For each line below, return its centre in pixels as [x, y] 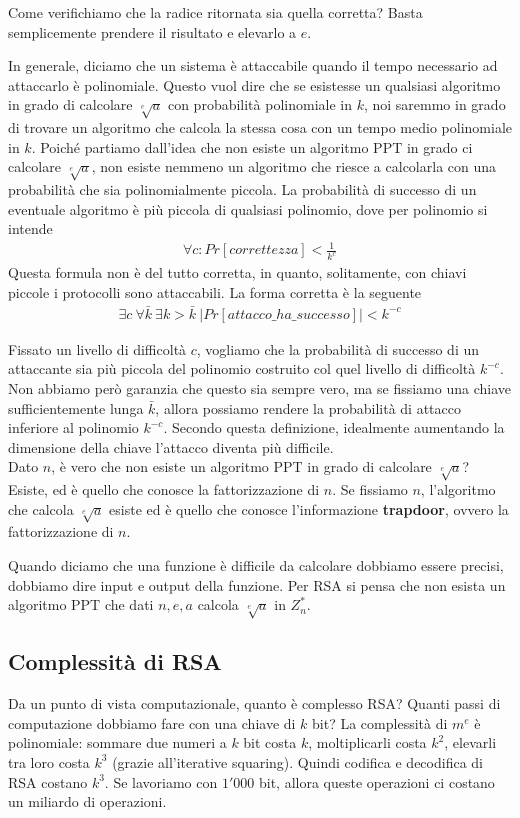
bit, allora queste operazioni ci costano [376, 781]
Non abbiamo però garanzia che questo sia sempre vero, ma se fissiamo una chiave [259, 387]
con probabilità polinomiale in [259, 104]
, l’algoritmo [458, 489]
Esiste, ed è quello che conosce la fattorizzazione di [164, 489]
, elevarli [470, 742]
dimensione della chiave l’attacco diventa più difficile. [171, 446]
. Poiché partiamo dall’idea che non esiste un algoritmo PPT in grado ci [252, 146]
